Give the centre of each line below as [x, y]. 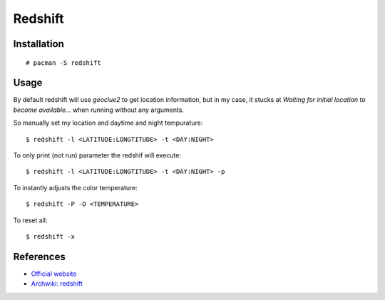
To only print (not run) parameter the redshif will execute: [97, 155]
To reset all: [30, 220]
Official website [54, 274]
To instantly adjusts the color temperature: [76, 187]
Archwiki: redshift [57, 284]
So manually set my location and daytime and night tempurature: [108, 123]
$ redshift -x [50, 236]
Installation [38, 44]
